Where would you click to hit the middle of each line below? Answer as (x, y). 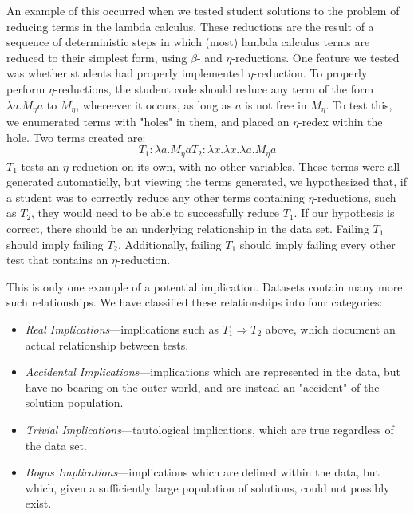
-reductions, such (355, 197)
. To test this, (359, 104)
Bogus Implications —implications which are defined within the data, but (203, 472)
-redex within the (341, 122)
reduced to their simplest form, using (97, 57)
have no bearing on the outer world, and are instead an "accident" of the (202, 387)
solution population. (74, 403)
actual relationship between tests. (107, 344)
